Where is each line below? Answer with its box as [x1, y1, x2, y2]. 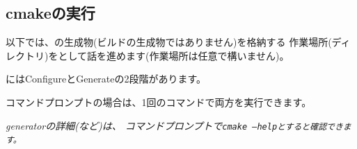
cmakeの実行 [6, 2, 95, 24]
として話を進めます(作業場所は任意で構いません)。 [58, 48, 289, 62]
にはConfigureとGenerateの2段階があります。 [6, 71, 207, 86]
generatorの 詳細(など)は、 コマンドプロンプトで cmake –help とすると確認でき [6, 118, 343, 132]
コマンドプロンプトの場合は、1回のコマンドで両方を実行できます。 [6, 94, 312, 109]
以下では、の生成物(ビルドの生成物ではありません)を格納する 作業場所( [6, 35, 332, 49]
